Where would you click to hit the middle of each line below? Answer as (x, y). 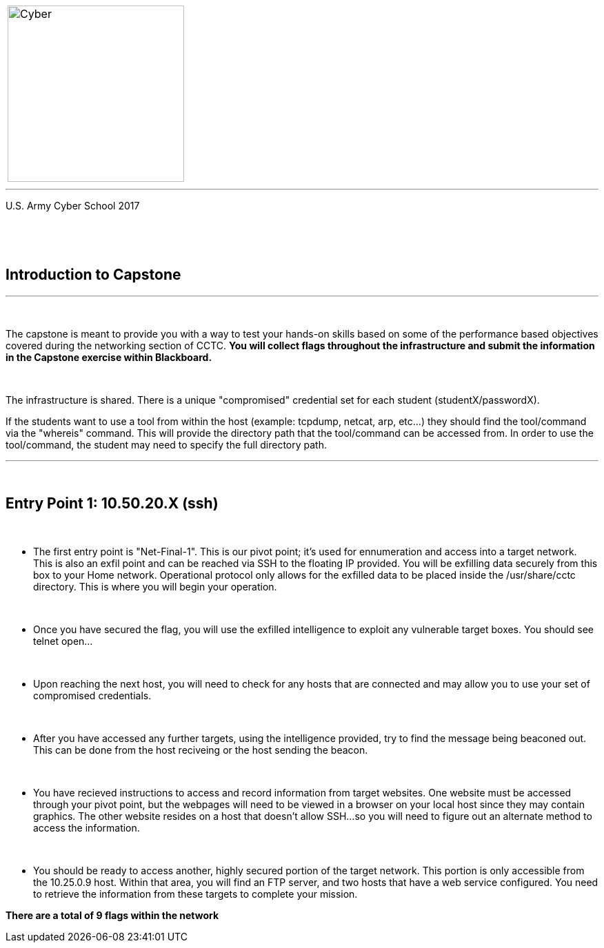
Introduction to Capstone (93, 275)
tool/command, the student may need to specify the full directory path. (166, 444)
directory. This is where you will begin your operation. (155, 586)
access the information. (87, 827)
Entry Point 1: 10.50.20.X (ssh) (112, 504)
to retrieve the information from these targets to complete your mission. (195, 894)
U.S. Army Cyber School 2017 (73, 206)
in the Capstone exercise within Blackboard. (109, 357)
